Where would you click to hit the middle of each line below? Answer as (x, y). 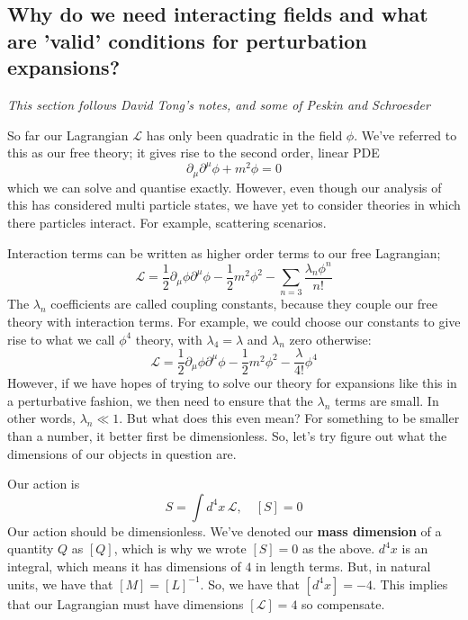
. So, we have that (250, 584)
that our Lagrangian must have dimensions (126, 603)
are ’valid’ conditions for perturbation (187, 40)
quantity (31, 548)
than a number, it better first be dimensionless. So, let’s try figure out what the (227, 436)
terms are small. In (387, 400)
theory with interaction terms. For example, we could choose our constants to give (234, 321)
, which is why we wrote (180, 548)
